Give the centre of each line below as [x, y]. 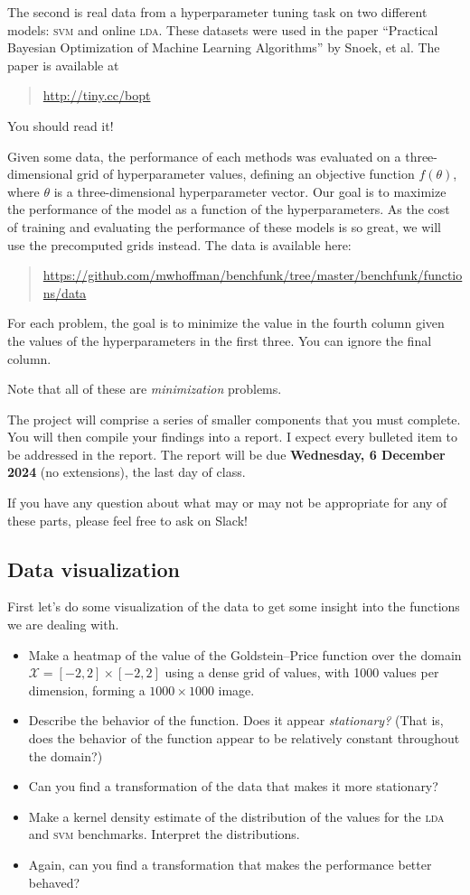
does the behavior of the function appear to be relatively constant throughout [244, 738]
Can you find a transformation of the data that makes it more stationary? [233, 786]
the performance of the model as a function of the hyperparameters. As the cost [229, 209]
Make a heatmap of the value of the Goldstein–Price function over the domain [245, 654]
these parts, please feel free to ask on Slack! [127, 520]
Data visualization [94, 569]
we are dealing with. [63, 625]
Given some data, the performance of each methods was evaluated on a [204, 156]
